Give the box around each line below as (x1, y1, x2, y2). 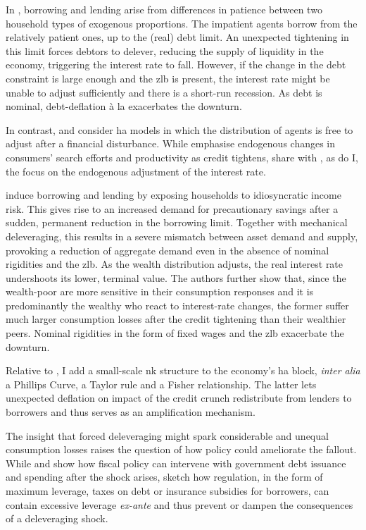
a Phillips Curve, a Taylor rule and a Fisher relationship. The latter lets (6, 376, 317, 391)
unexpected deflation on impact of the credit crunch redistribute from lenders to (6, 390, 352, 405)
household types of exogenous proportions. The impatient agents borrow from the (6, 16, 358, 30)
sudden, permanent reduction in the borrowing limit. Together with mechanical (6, 215, 348, 230)
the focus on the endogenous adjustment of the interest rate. (6, 164, 266, 178)
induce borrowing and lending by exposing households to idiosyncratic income (6, 187, 341, 202)
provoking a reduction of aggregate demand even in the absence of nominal (6, 242, 329, 257)
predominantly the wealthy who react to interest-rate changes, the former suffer (6, 297, 349, 312)
